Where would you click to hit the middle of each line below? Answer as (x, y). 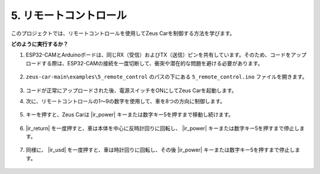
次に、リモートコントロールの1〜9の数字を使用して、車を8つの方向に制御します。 (126, 101)
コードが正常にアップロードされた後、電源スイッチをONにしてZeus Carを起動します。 (131, 90)
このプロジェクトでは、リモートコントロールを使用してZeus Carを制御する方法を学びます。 (123, 33)
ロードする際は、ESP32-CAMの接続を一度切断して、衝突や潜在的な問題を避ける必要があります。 (144, 63)
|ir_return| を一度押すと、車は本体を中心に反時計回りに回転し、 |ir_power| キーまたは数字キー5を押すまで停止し (163, 128)
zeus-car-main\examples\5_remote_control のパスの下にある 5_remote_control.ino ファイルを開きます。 (167, 77)
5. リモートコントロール (69, 15)
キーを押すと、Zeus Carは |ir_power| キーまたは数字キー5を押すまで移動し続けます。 (130, 115)
